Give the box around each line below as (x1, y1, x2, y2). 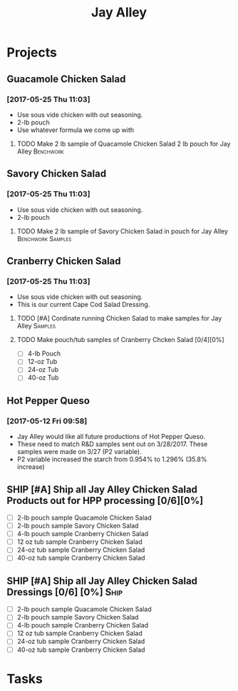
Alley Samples (16, 322, 56, 331)
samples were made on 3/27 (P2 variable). (16, 448, 142, 456)
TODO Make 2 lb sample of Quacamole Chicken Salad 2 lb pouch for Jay (16, 139, 231, 148)
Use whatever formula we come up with (16, 126, 135, 134)
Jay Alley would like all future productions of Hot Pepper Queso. (16, 433, 206, 441)
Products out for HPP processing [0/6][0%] (6, 494, 204, 507)
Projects (6, 44, 58, 61)
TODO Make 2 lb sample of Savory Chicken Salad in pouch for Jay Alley (16, 226, 229, 236)
